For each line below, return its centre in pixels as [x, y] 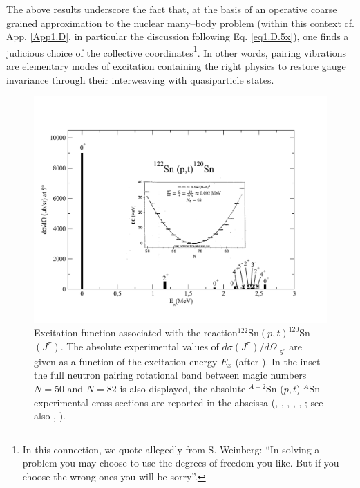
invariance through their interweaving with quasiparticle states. [140, 79]
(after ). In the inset [278, 361]
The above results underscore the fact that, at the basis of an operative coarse [172, 9]
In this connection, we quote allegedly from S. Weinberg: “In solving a [171, 449]
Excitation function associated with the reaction [136, 333]
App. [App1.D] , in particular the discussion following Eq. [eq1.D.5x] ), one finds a [178, 36]
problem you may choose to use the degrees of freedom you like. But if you [181, 463]
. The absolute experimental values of [140, 346]
